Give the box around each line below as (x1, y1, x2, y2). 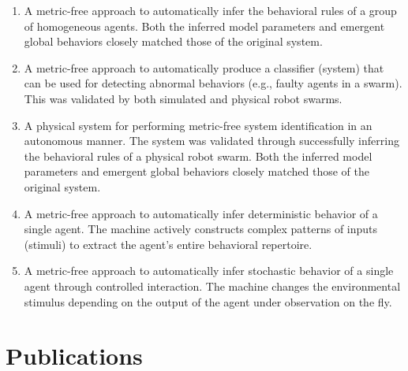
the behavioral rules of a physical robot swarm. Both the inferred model (24, 147, 372, 164)
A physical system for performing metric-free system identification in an (24, 117, 372, 133)
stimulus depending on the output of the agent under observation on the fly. (24, 293, 392, 310)
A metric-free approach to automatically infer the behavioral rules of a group (24, 2, 397, 18)
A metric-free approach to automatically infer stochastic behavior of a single (24, 262, 394, 279)
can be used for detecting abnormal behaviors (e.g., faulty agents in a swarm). (24, 75, 402, 91)
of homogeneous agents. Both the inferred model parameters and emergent (24, 17, 385, 34)
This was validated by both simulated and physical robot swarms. (24, 90, 342, 106)
